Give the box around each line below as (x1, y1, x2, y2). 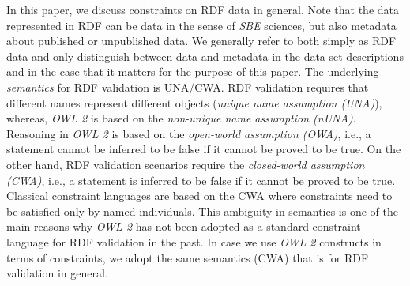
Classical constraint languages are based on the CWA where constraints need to (6, 187, 393, 204)
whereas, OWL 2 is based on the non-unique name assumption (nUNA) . (6, 110, 356, 126)
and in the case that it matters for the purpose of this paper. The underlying (6, 63, 379, 80)
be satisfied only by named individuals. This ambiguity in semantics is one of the (6, 202, 398, 219)
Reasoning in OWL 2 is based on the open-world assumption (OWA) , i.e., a (6, 125, 371, 141)
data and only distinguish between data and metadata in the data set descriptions (6, 47, 404, 64)
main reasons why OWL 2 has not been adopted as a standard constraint (6, 218, 361, 235)
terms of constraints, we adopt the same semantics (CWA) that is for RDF (6, 249, 369, 265)
